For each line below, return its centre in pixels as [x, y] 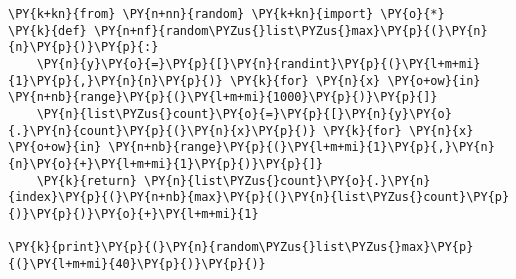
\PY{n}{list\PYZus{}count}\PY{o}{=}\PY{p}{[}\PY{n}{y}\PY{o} [244, 113]
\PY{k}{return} [86, 180]
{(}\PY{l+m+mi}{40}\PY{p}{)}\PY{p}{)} [137, 263]
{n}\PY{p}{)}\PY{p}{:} [83, 47]
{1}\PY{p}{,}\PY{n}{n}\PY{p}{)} [115, 80]
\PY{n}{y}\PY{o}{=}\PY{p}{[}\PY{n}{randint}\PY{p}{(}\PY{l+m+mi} [258, 63]
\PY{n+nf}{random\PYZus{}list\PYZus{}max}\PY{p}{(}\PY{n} [290, 30]
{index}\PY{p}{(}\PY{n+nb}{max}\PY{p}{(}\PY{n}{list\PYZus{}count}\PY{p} [259, 197]
